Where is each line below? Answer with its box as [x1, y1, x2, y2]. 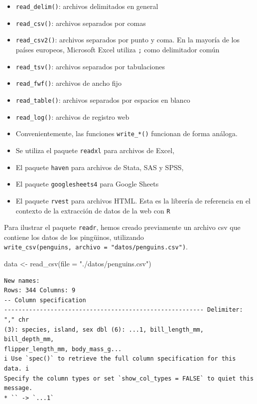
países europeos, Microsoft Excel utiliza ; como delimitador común [15, 44, 220, 54]
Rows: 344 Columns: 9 [4, 287, 76, 294]
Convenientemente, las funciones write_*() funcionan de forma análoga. [15, 128, 238, 139]
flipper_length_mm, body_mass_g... [4, 345, 122, 353]
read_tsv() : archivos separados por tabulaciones [15, 61, 165, 71]
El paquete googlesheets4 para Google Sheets [15, 179, 159, 189]
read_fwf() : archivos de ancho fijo [15, 78, 122, 88]
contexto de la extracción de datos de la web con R [15, 205, 170, 215]
